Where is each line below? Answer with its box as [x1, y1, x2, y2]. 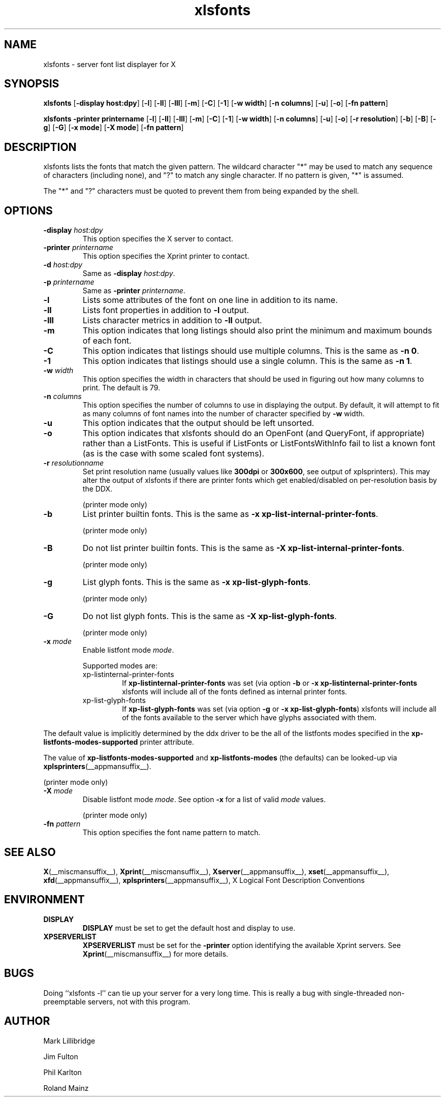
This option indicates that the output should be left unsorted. [82, 418, 314, 429]
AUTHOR [4, 1015, 50, 1028]
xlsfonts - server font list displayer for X [43, 59, 176, 69]
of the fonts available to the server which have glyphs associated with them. [122, 713, 377, 722]
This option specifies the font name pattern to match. [82, 828, 261, 837]
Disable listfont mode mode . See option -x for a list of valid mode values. [82, 795, 326, 804]
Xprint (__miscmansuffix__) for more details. [82, 949, 229, 958]
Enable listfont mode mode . [82, 646, 174, 655]
